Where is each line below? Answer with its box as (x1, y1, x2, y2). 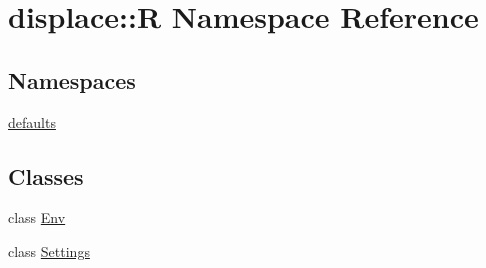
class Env (8, 207, 66, 228)
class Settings (8, 240, 90, 261)
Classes (8, 160, 84, 191)
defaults (8, 111, 56, 132)
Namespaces (8, 64, 136, 95)
